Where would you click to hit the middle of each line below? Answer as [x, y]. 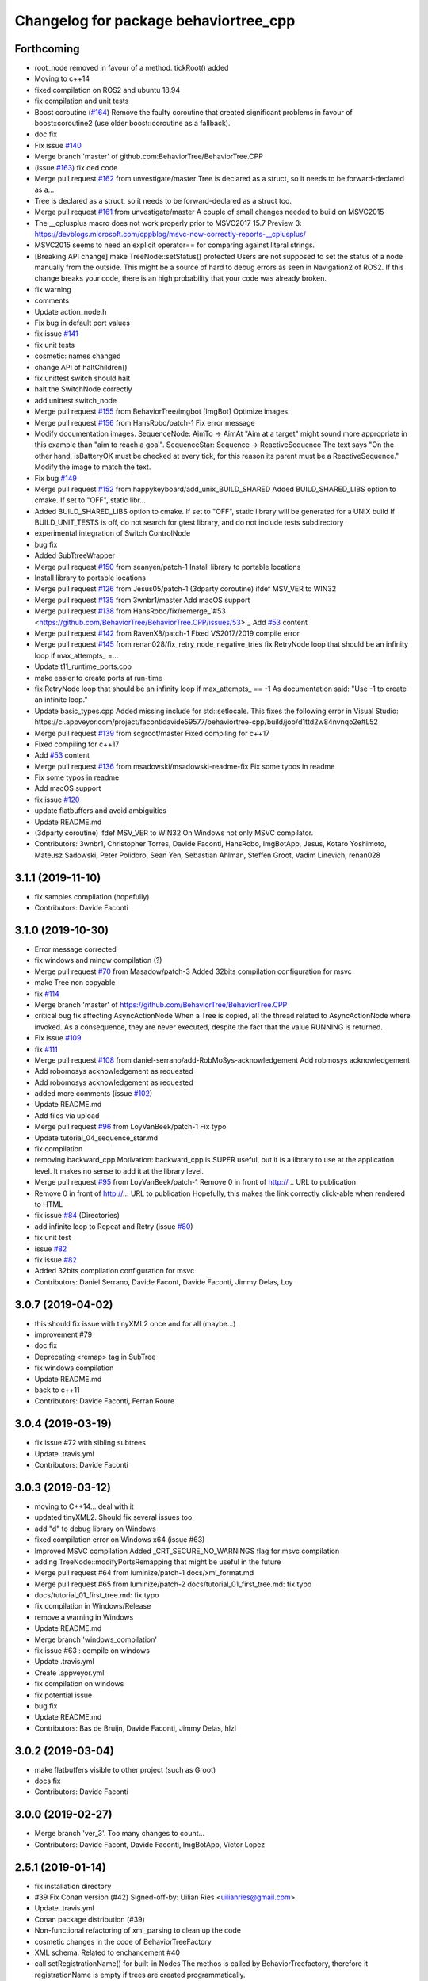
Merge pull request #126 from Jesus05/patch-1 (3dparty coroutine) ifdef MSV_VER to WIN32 [185, 589]
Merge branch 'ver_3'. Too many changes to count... [120, 1834]
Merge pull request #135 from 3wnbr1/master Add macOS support [142, 600]
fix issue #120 [57, 800]
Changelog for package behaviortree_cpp [155, 21]
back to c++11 [57, 1390]
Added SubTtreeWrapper [75, 555]
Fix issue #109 [58, 1038]
